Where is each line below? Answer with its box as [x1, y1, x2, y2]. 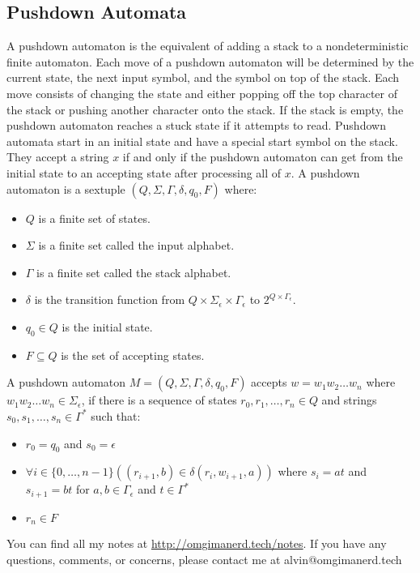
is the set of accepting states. [61, 346, 205, 363]
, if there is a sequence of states [81, 391, 237, 408]
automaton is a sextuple [6, 180, 125, 197]
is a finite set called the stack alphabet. [36, 263, 231, 280]
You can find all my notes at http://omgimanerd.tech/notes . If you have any [6, 535, 387, 552]
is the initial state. [62, 318, 153, 335]
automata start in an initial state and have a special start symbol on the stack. [6, 132, 398, 149]
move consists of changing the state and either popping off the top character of [6, 84, 398, 101]
